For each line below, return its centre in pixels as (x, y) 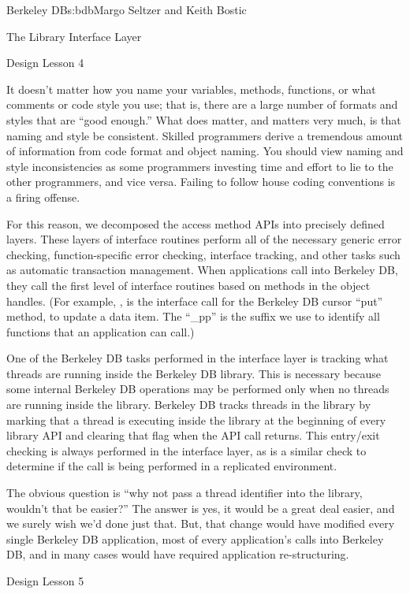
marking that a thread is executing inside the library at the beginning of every (196, 420)
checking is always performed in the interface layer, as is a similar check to (186, 450)
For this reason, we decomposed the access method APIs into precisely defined (196, 223)
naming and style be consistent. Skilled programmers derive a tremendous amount (205, 135)
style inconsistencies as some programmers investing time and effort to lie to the (200, 166)
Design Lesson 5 (45, 581)
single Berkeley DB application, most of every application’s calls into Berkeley (195, 538)
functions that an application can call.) (101, 331)
